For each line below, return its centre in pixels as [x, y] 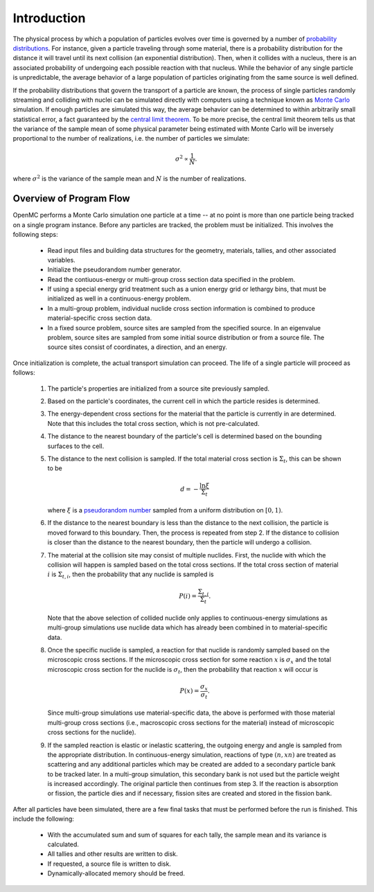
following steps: [35, 235]
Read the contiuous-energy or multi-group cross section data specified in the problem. [171, 279]
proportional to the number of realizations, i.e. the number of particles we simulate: [131, 139]
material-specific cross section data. [100, 318]
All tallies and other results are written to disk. [113, 854]
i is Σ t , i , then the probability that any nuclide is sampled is [131, 575]
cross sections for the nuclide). [92, 732]
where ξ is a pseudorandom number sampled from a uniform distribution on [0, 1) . [165, 510]
